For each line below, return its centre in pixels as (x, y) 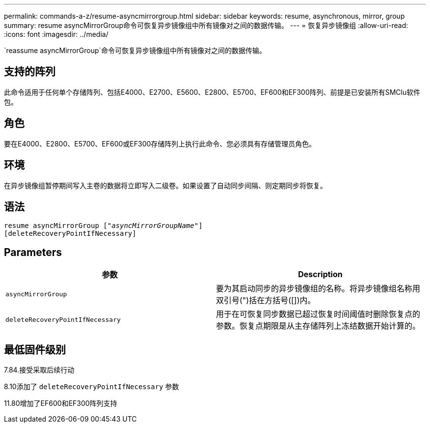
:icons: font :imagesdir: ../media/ (56, 34)
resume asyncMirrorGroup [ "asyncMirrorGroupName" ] (103, 226)
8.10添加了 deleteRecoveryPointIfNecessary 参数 (92, 387)
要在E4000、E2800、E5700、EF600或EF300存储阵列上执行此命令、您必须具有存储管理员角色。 (160, 143)
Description (320, 274)
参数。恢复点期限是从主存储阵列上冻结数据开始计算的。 (318, 326)
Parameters (33, 252)
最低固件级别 (35, 349)
